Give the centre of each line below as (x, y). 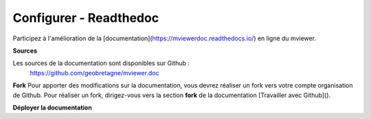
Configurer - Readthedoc (86, 18)
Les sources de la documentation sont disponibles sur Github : (101, 63)
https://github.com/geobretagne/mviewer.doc (94, 72)
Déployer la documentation (52, 107)
